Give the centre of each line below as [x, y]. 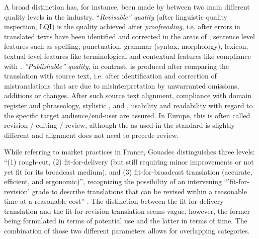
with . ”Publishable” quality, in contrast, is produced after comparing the [117, 66]
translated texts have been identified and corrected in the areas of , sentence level [129, 36]
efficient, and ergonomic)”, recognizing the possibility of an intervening [113, 181]
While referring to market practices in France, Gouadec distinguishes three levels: [129, 152]
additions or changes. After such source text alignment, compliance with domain [128, 95]
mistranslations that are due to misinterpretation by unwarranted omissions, [122, 85]
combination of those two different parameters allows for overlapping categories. [127, 231]
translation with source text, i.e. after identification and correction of [110, 76]
